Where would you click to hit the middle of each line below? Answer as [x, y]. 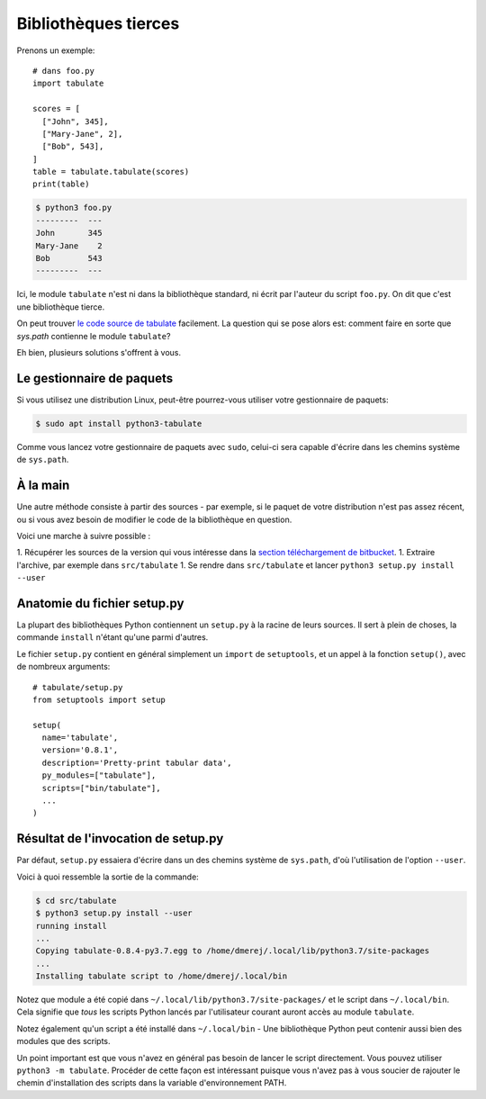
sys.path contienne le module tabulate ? [94, 336]
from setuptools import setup [99, 699]
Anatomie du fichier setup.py [100, 603]
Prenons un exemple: [56, 50]
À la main [43, 486]
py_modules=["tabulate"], [99, 775]
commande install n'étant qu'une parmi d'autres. [112, 637]
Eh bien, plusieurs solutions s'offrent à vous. [99, 352]
